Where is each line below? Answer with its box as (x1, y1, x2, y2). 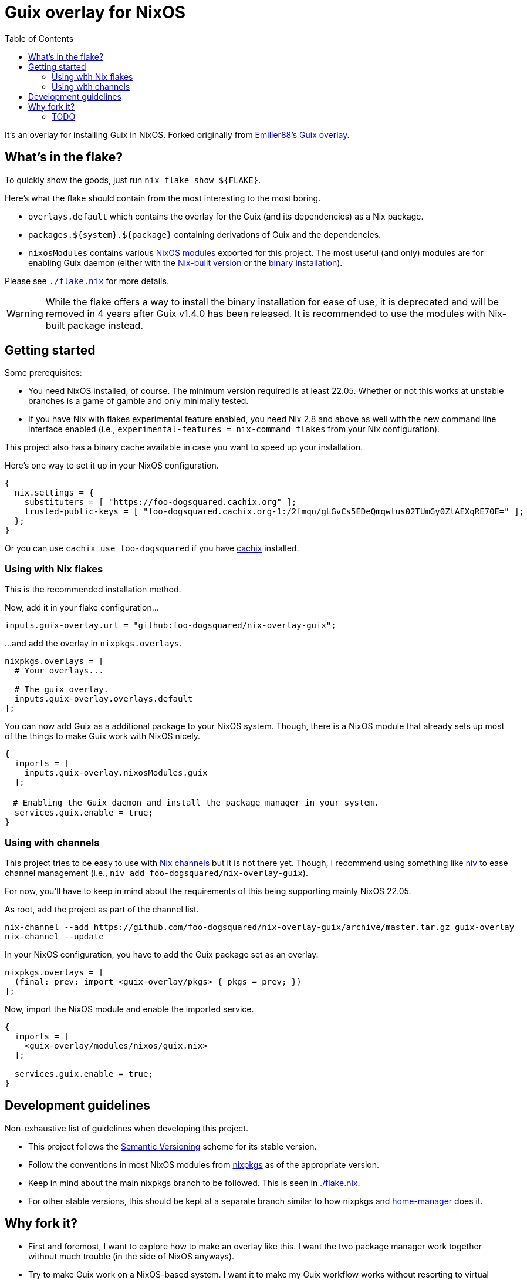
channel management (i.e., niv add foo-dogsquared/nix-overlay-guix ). (5, 867, 308, 878)
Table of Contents (5, 33, 74, 43)
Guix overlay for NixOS (5, 2, 186, 22)
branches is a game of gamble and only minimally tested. (28, 396, 249, 406)
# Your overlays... (14, 666, 104, 676)
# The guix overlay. (14, 685, 109, 695)
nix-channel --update (5, 931, 104, 941)
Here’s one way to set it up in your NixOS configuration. (5, 460, 219, 471)
